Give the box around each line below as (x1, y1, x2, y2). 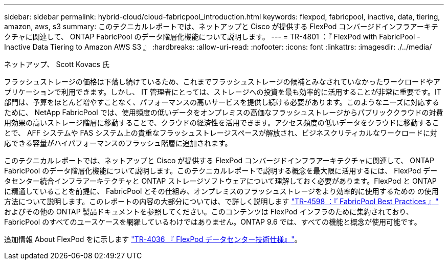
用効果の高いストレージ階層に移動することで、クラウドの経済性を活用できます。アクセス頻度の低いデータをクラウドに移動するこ (4, 118, 439, 127)
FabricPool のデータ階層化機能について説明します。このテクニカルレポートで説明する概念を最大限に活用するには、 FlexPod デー (4, 166, 438, 175)
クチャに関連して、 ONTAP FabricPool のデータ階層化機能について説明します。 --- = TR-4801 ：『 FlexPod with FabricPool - (4, 32, 420, 41)
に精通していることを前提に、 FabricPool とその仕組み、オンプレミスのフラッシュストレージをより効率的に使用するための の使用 (4, 187, 439, 195)
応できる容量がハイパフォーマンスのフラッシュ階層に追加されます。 (4, 139, 232, 147)
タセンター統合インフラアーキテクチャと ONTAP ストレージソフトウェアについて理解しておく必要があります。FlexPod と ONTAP (4, 177, 437, 185)
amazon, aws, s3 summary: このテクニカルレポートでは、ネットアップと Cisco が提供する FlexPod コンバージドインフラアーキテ (4, 22, 438, 31)
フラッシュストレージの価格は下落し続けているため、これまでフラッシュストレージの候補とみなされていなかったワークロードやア (4, 77, 441, 86)
